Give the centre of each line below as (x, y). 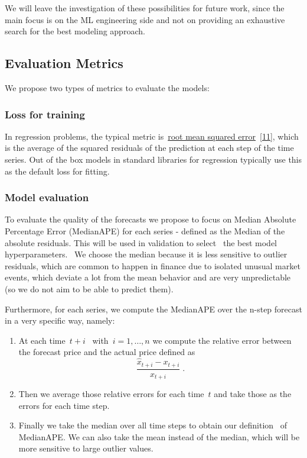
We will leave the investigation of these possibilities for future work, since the (145, 8)
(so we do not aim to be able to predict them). (89, 288)
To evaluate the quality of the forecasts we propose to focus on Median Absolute (151, 219)
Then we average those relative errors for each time (111, 394)
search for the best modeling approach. (75, 31)
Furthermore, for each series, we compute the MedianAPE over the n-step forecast (153, 309)
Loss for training (45, 114)
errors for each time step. (64, 405)
